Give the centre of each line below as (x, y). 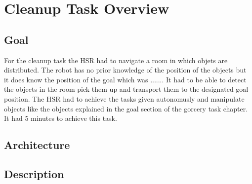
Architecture (37, 145)
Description (34, 173)
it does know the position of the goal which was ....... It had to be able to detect (125, 79)
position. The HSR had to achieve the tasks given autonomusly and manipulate (124, 98)
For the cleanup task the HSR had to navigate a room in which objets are (116, 60)
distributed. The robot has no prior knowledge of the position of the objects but (125, 70)
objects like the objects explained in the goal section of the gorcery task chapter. (126, 108)
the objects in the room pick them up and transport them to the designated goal (126, 89)
